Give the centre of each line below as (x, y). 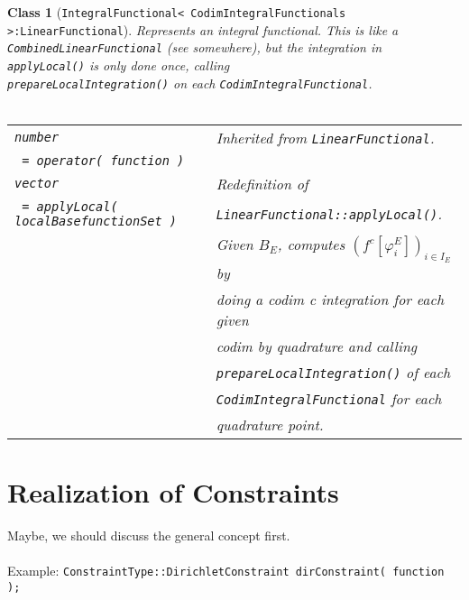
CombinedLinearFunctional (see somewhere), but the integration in (195, 47)
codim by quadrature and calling (317, 346)
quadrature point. (270, 424)
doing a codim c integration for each (330, 299)
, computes (311, 244)
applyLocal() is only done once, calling (119, 65)
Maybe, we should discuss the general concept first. (149, 535)
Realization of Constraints (173, 492)
